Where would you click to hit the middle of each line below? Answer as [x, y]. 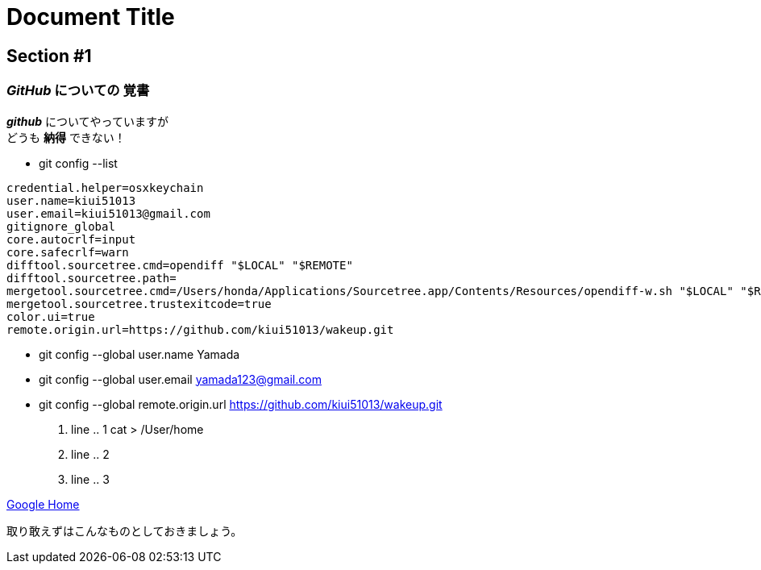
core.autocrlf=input [71, 239]
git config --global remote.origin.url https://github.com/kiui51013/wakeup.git [241, 404]
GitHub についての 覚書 [78, 91]
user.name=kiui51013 [71, 200]
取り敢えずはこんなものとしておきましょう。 [125, 530]
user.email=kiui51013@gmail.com [108, 213]
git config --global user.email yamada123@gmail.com [180, 379]
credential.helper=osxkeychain [105, 187]
